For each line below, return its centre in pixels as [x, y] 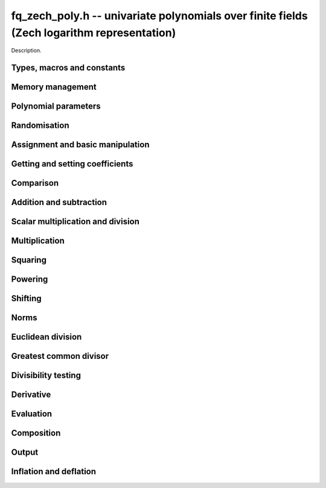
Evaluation [32, 414]
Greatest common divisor [60, 356]
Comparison [35, 183]
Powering [30, 280]
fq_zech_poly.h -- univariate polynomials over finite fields [159, 16]
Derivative [31, 395]
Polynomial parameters [56, 106]
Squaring [29, 260]
